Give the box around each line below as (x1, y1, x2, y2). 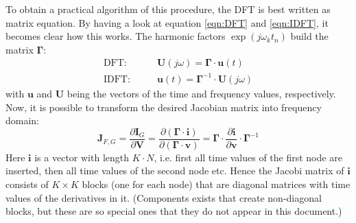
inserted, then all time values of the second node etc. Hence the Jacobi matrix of (5, 163, 344, 178)
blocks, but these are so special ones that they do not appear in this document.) (5, 204, 342, 218)
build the (290, 29, 329, 43)
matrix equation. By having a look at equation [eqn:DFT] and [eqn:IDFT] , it (5, 15, 329, 30)
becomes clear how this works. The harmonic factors (5, 29, 226, 43)
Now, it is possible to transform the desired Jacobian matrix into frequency (5, 99, 322, 114)
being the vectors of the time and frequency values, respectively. (67, 86, 336, 100)
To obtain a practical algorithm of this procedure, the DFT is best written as (5, 2, 331, 16)
